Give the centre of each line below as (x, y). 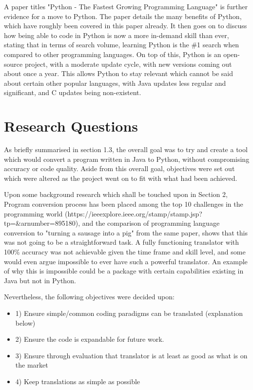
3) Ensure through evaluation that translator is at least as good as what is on (131, 355)
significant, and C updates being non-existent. (73, 92)
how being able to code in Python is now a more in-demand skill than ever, (117, 35)
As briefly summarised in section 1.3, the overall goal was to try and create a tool (126, 149)
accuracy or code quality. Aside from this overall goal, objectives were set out (119, 168)
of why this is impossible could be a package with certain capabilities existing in (124, 271)
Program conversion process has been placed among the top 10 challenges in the (124, 204)
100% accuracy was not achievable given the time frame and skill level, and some (125, 252)
